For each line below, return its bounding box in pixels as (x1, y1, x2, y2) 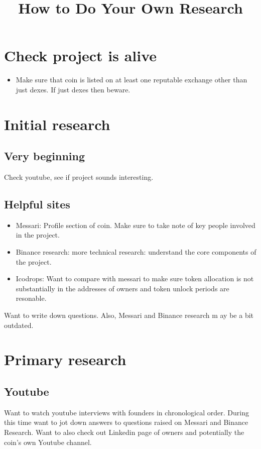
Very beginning (4, 148, 85, 164)
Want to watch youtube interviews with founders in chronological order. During (4, 407, 249, 417)
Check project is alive (4, 45, 157, 66)
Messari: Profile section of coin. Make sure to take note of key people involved (16, 219, 255, 230)
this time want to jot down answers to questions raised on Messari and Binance (4, 417, 248, 427)
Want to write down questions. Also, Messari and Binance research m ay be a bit (4, 310, 253, 320)
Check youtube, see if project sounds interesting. (4, 172, 154, 182)
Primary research (4, 349, 126, 370)
